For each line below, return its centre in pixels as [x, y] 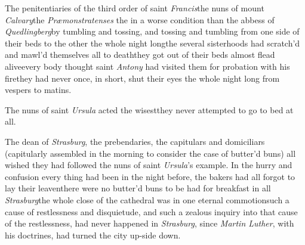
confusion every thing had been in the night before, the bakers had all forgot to [150, 176]
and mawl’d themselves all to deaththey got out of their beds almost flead [140, 55]
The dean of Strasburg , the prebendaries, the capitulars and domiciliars [135, 141]
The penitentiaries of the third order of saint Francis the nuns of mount [135, 8]
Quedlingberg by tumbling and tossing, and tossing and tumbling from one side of [152, 31]
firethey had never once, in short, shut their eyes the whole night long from [142, 78]
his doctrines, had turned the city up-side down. [93, 235]
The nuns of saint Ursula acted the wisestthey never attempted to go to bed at [149, 109]
